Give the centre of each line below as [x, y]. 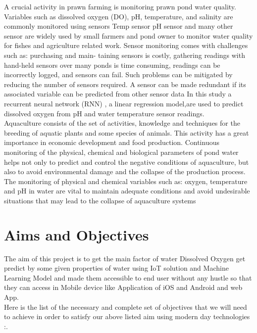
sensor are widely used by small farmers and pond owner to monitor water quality [128, 35]
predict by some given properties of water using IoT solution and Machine [116, 268]
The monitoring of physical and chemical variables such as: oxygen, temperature [126, 181]
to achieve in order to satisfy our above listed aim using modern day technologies [127, 316]
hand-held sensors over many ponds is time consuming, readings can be [112, 65]
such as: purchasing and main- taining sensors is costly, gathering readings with [125, 55]
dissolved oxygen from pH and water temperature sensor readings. [104, 113]
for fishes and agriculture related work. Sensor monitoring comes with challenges [126, 45]
